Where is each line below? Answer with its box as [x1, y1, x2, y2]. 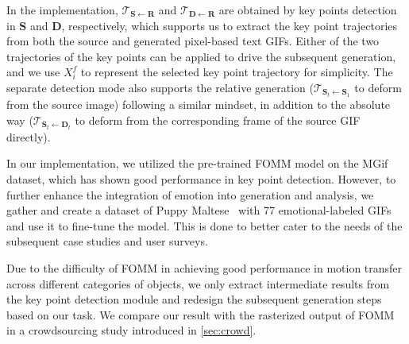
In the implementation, [6, 2, 118, 17]
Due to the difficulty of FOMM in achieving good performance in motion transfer [6, 259, 403, 276]
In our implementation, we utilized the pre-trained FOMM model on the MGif [6, 155, 388, 172]
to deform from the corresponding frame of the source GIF [75, 111, 361, 128]
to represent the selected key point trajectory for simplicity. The [80, 64, 393, 80]
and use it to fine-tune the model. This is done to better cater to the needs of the [6, 217, 403, 234]
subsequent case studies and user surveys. [6, 233, 208, 249]
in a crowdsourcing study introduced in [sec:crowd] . [6, 322, 257, 338]
